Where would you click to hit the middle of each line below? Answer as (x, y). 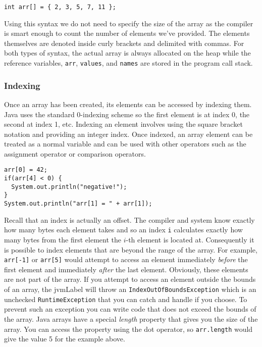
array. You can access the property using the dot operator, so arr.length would (128, 329)
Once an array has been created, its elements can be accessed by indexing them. (128, 104)
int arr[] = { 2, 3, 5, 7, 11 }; (60, 7)
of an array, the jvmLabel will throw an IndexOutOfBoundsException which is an (130, 289)
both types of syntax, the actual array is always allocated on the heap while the (127, 53)
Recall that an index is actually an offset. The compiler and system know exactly (129, 219)
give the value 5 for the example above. (65, 339)
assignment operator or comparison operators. (75, 153)
